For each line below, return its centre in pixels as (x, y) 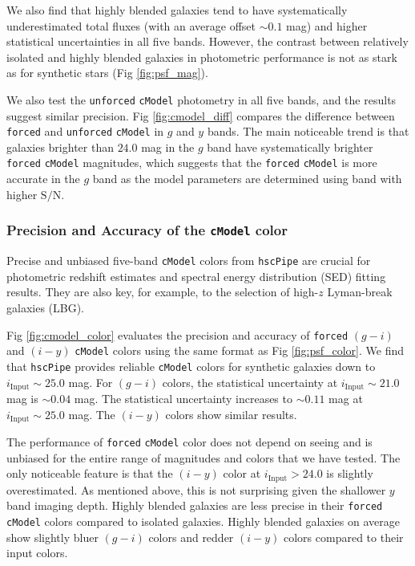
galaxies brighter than (60, 147)
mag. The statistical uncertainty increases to (183, 398)
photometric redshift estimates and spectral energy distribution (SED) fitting (196, 276)
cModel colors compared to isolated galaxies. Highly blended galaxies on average (203, 521)
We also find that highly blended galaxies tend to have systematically (177, 10)
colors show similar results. (231, 414)
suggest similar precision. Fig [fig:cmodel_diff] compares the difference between (201, 115)
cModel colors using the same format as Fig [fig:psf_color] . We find (239, 350)
